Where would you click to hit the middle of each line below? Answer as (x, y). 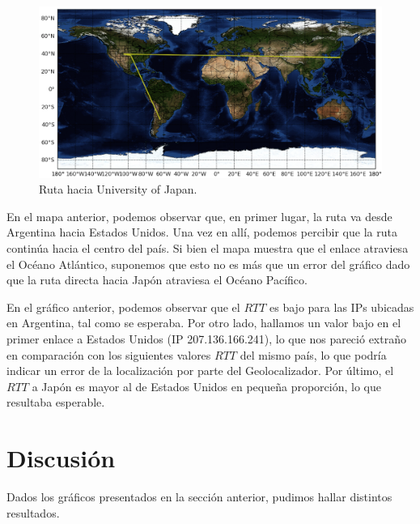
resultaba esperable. (56, 402)
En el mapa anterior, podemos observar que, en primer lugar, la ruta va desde (199, 216)
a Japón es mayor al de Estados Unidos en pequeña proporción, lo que (207, 386)
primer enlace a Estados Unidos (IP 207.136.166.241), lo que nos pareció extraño (206, 338)
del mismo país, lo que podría (313, 354)
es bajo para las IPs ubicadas (342, 307)
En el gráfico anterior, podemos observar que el (123, 307)
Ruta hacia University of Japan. (118, 189)
